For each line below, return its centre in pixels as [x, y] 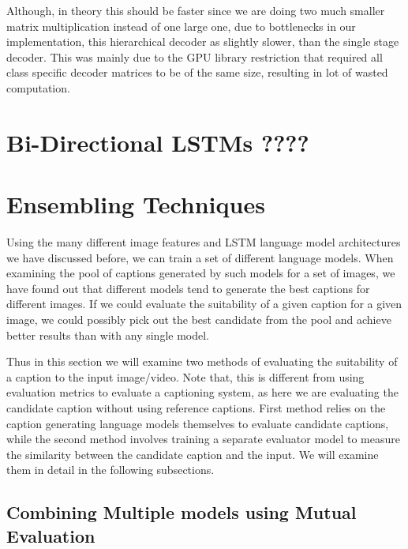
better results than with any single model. [108, 335]
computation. [38, 87]
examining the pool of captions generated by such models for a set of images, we [201, 273]
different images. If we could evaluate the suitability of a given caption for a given [204, 304]
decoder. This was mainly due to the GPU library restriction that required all [195, 56]
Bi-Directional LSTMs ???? [158, 142]
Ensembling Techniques [136, 204]
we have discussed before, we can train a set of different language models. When [200, 257]
